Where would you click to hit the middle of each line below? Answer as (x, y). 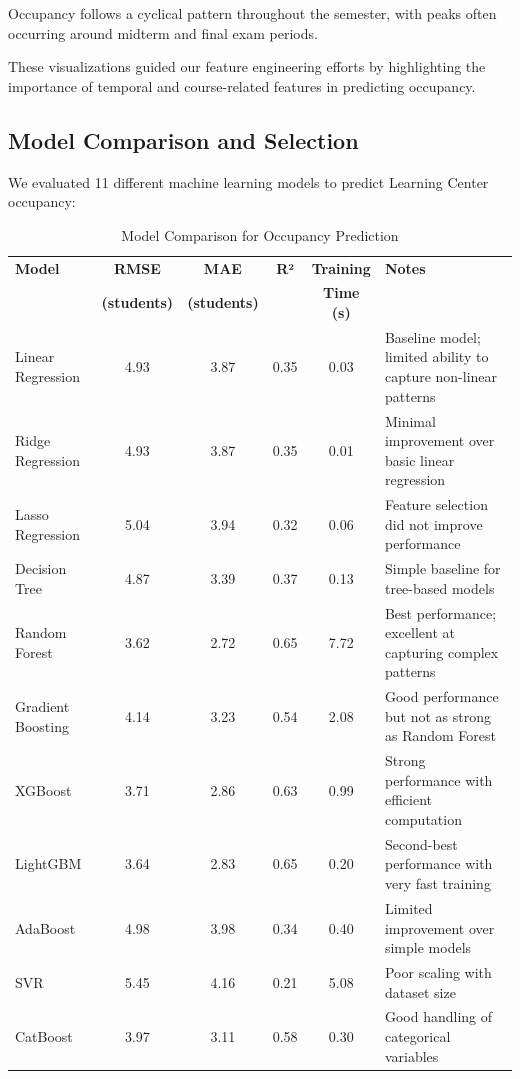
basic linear (419, 459)
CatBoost (44, 1035)
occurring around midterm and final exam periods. (163, 32)
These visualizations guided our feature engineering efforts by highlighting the (247, 66)
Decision (41, 568)
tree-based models (439, 587)
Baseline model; (432, 336)
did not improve (433, 523)
